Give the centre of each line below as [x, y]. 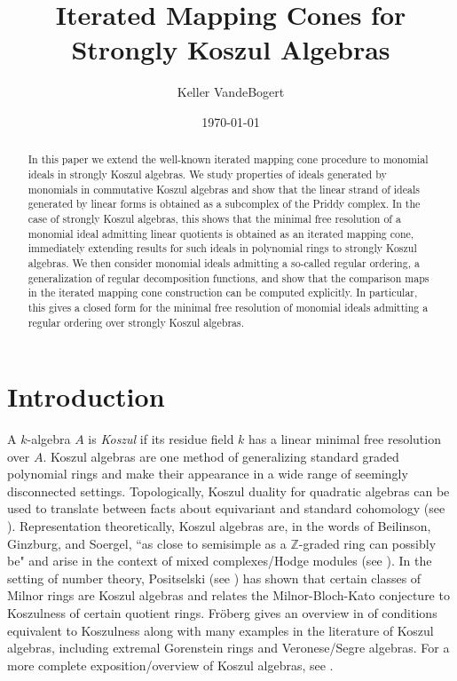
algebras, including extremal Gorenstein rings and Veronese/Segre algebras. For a [228, 648]
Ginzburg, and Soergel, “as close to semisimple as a [147, 543]
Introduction [86, 396]
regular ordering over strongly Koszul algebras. [136, 322]
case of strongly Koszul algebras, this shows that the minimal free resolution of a [214, 218]
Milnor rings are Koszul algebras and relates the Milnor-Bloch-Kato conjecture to [228, 595]
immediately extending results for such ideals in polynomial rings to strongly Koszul [222, 248]
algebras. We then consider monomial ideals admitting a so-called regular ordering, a [224, 262]
